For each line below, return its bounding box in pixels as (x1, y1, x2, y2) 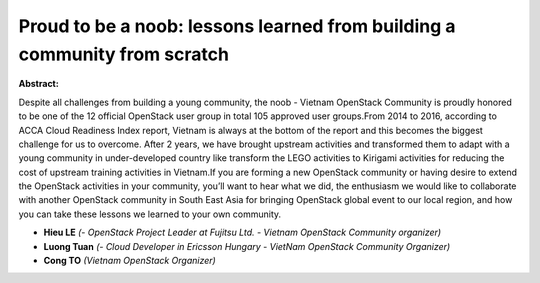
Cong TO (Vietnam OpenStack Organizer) (43, 255, 217, 267)
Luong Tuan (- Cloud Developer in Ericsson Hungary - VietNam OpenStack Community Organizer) (43, 240, 451, 252)
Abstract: (18, 78, 59, 90)
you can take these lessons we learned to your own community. (18, 208, 282, 220)
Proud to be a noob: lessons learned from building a (18, 15, 456, 37)
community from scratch (18, 43, 230, 65)
